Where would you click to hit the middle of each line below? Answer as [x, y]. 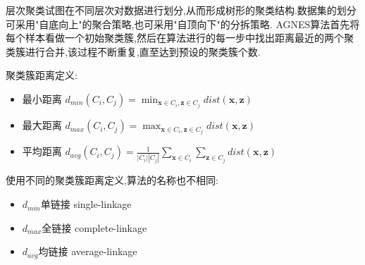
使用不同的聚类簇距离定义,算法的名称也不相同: [112, 180]
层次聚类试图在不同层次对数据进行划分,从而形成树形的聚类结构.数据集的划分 [181, 10]
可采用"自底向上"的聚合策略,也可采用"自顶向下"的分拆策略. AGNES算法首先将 [183, 24]
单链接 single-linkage [86, 204]
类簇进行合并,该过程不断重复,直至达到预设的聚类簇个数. [133, 51]
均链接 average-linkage [88, 251]
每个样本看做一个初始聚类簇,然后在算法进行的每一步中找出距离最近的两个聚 [180, 38]
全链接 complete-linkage [94, 227]
